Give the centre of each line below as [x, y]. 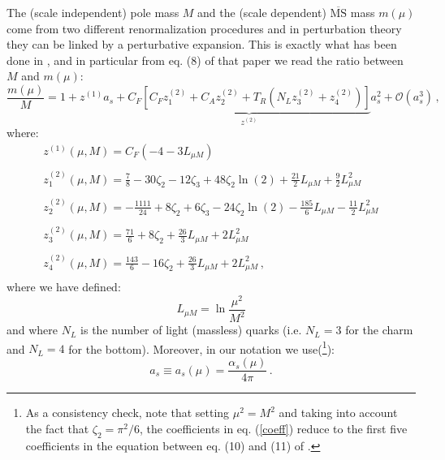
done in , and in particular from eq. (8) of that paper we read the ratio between [205, 60]
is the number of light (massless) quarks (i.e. [191, 330]
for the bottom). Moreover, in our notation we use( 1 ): [201, 347]
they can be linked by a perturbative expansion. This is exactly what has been [202, 44]
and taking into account [338, 413]
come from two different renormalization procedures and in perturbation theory [204, 28]
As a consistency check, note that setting [127, 413]
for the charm [379, 330]
